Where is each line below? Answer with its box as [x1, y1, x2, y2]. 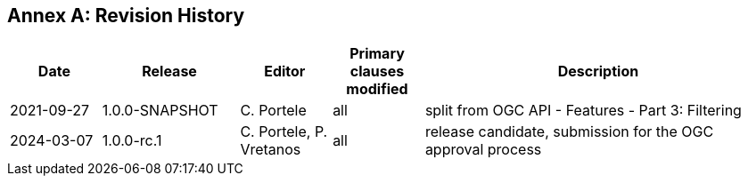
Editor [264, 62, 306, 81]
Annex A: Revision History [7, 4, 245, 27]
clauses [349, 62, 405, 81]
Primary [349, 44, 405, 63]
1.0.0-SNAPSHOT [102, 101, 218, 120]
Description [557, 62, 639, 81]
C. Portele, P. [240, 123, 328, 141]
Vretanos [240, 140, 301, 159]
